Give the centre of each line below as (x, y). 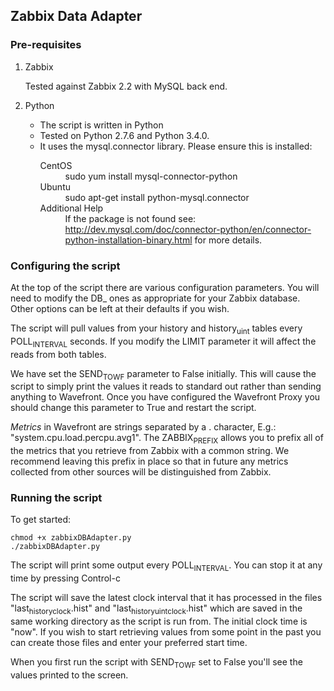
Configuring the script (65, 266)
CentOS (56, 165)
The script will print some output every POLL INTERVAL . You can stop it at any (166, 566)
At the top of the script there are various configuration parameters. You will (165, 287)
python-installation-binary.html (128, 240)
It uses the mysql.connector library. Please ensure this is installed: (176, 146)
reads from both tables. (58, 354)
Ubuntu (55, 186)
